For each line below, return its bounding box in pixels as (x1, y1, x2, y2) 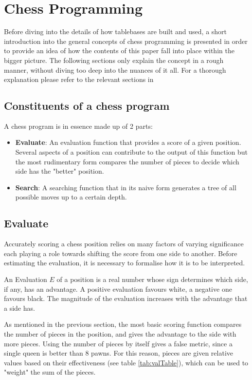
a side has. (4, 302, 35, 313)
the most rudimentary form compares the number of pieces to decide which (15, 156, 239, 166)
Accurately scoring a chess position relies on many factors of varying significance (4, 239, 244, 249)
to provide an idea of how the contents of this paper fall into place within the (4, 45, 234, 56)
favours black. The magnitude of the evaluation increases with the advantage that (4, 293, 248, 303)
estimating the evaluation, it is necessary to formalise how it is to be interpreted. (4, 258, 245, 268)
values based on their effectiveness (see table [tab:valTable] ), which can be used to (4, 357, 249, 367)
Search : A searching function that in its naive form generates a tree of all (15, 182, 236, 192)
